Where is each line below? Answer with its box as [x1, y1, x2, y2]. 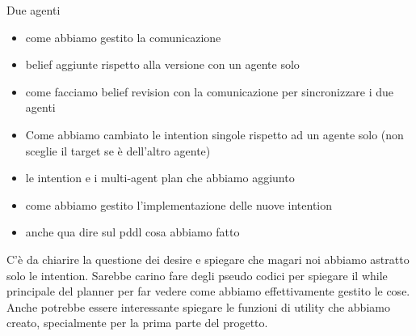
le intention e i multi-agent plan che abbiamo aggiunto [25, 169, 295, 186]
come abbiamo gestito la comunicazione [25, 28, 221, 45]
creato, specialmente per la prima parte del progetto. [6, 314, 268, 331]
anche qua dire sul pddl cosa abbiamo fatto [25, 223, 240, 240]
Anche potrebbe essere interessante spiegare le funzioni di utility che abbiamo [6, 298, 390, 315]
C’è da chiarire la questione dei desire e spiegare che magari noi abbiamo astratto [6, 250, 410, 267]
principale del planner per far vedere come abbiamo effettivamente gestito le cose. [6, 283, 410, 300]
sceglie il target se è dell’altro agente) [25, 142, 211, 159]
